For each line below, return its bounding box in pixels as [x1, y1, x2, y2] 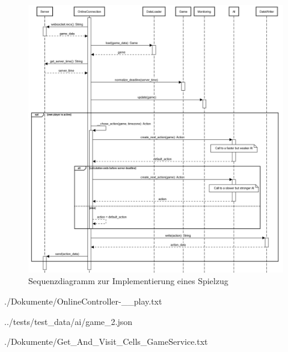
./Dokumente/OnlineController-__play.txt [4, 294, 162, 307]
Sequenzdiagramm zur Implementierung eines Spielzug [28, 275, 228, 287]
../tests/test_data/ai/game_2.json [4, 315, 133, 327]
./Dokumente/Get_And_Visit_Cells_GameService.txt [4, 335, 208, 348]
